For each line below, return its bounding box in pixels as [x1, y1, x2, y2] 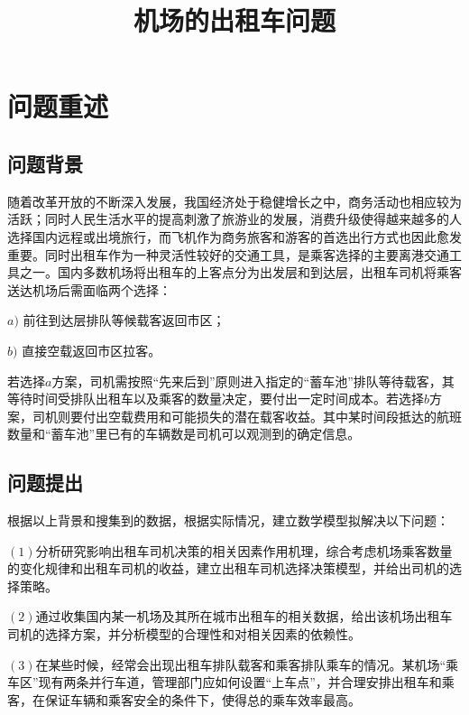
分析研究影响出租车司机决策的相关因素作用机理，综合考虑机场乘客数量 [35, 541, 453, 560]
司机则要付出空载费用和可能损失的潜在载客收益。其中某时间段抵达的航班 [32, 406, 462, 425]
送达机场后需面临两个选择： [7, 280, 171, 299]
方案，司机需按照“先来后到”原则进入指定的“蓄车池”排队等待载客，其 [51, 371, 455, 390]
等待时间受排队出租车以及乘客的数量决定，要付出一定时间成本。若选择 [7, 389, 424, 408]
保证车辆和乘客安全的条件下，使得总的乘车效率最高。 [44, 690, 361, 709]
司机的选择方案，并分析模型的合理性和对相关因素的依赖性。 [7, 625, 361, 644]
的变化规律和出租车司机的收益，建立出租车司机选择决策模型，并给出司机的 [7, 559, 449, 578]
